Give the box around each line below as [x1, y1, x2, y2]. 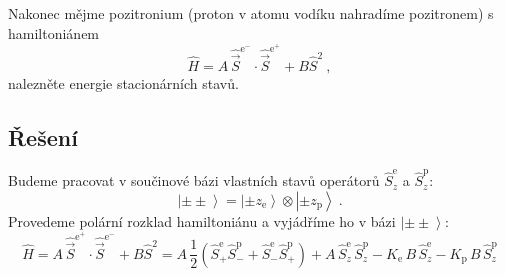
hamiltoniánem [8, 22, 100, 43]
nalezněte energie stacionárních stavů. [8, 72, 239, 93]
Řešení [8, 121, 78, 152]
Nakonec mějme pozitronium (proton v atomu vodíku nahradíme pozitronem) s [8, 3, 494, 23]
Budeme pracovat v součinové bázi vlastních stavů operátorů [8, 170, 380, 191]
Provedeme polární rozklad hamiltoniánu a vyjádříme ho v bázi [8, 210, 396, 231]
